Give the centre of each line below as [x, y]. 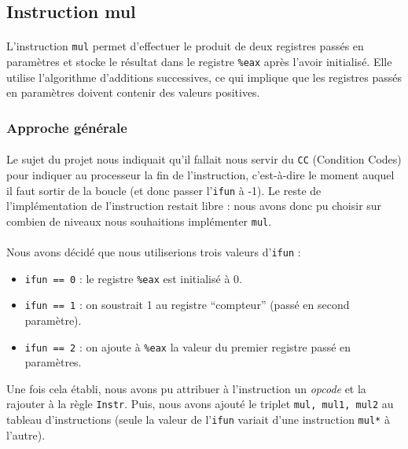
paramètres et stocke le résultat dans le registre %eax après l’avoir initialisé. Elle [199, 62]
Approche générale [67, 127]
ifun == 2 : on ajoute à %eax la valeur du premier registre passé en [188, 346]
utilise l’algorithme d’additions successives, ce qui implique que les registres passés [204, 77]
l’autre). [26, 434]
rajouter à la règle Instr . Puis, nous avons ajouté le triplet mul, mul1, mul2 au [200, 404]
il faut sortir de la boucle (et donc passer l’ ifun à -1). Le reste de [164, 190]
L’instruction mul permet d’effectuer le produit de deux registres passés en [185, 46]
